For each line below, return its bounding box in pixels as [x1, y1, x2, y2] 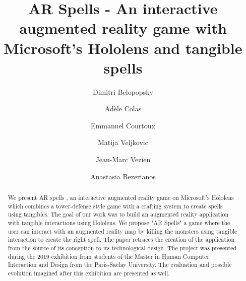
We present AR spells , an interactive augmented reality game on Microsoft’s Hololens [8, 193, 234, 202]
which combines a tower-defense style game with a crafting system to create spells [8, 201, 223, 210]
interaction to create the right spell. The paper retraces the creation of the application [8, 235, 235, 244]
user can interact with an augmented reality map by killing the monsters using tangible [8, 227, 237, 235]
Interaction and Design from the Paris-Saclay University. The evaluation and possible [8, 260, 232, 269]
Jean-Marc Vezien [95, 154, 151, 165]
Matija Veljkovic [98, 137, 148, 148]
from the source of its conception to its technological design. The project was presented [8, 243, 237, 252]
